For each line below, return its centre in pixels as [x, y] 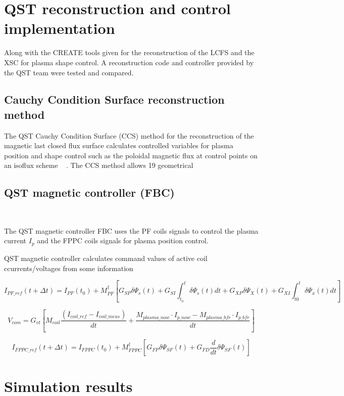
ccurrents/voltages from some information [69, 268]
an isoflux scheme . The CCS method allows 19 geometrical [99, 165]
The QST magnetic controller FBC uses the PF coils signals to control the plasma [131, 230]
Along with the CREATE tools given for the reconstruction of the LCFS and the [129, 52]
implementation [60, 28]
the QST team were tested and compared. [69, 72]
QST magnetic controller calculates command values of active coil [106, 258]
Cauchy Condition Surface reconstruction [114, 99]
